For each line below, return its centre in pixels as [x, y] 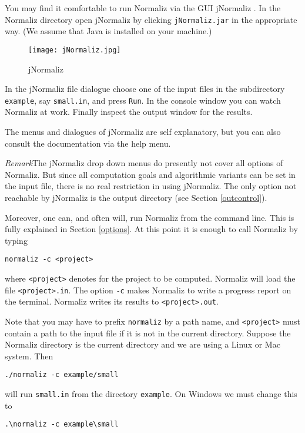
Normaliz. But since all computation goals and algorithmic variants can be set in [150, 174]
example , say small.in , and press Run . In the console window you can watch [143, 100]
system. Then [29, 356]
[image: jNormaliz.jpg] [75, 50]
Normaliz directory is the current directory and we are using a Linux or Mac [143, 344]
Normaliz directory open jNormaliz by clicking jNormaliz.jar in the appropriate [151, 19]
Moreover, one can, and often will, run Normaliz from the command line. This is [150, 217]
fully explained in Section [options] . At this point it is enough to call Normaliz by [151, 229]
